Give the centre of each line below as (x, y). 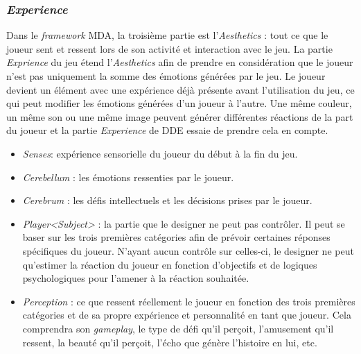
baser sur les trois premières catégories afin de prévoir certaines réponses (176, 237)
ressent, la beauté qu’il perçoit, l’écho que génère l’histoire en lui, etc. (170, 342)
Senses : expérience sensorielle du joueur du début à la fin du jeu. (160, 153)
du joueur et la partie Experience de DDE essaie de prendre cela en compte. (167, 130)
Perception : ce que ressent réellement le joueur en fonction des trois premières (189, 301)
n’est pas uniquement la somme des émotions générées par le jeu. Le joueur (166, 76)
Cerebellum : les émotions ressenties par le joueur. (128, 177)
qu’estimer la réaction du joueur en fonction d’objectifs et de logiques (170, 264)
